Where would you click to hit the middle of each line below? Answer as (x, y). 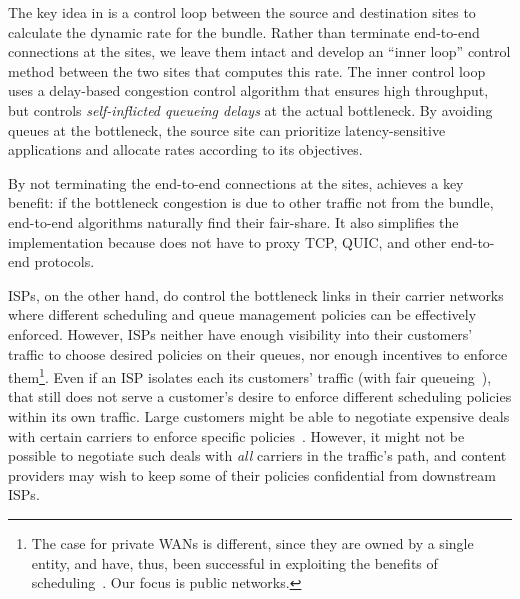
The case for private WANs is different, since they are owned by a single (252, 542)
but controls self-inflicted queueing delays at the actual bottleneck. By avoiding (250, 109)
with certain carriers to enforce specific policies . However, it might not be (236, 435)
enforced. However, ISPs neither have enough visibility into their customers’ (240, 333)
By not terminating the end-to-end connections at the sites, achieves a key (236, 182)
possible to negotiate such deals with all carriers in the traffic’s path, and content (257, 455)
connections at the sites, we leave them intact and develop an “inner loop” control (259, 51)
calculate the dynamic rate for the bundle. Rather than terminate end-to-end (244, 31)
